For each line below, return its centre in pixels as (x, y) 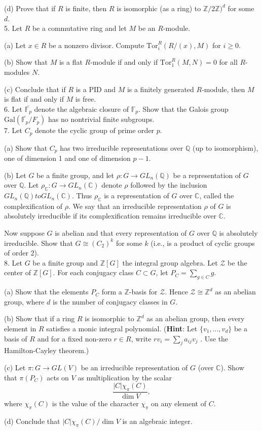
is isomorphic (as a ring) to (159, 8)
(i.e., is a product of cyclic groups (203, 243)
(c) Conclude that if (35, 89)
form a (112, 292)
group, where (24, 301)
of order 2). (22, 253)
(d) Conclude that (32, 421)
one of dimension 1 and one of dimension (67, 158)
